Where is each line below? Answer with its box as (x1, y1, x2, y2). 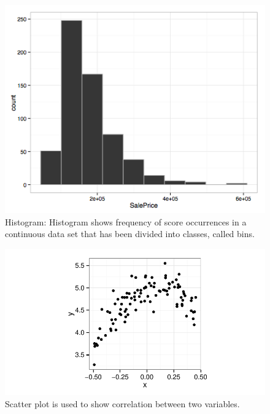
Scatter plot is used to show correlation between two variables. (5, 397, 240, 410)
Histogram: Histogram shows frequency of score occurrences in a (5, 215, 247, 228)
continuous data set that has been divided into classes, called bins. (5, 227, 255, 240)
